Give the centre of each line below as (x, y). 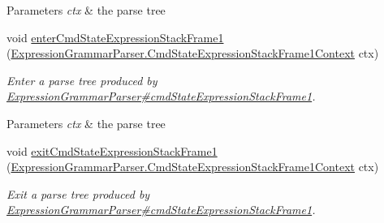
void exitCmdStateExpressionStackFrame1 (112, 150)
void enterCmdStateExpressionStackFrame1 (115, 37)
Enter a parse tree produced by (82, 80)
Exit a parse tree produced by (78, 193)
